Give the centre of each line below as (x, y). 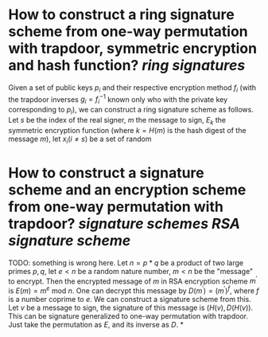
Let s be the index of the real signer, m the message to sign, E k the (117, 121)
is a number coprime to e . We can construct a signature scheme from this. (130, 299)
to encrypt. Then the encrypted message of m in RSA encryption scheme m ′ (133, 280)
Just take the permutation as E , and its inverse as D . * (96, 324)
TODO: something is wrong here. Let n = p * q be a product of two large (126, 263)
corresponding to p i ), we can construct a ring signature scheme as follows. (131, 111)
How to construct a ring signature (121, 15)
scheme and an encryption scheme (127, 190)
